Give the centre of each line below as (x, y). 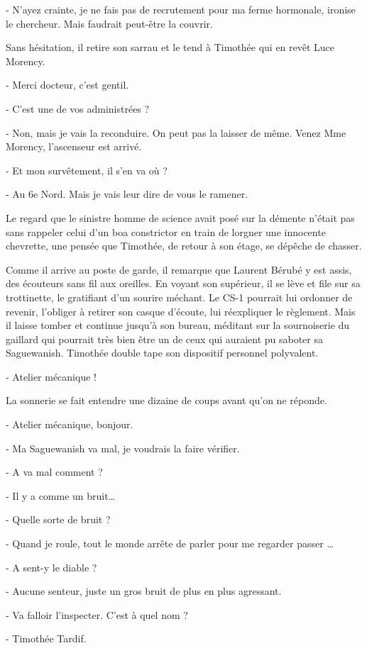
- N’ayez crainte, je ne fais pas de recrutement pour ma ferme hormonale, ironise (181, 9)
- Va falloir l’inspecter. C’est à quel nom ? (97, 614)
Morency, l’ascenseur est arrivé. (74, 146)
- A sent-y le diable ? (51, 567)
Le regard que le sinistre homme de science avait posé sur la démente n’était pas (180, 217)
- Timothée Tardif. (46, 638)
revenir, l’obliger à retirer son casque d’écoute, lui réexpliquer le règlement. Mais (181, 311)
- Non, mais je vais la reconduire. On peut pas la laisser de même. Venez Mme (176, 132)
